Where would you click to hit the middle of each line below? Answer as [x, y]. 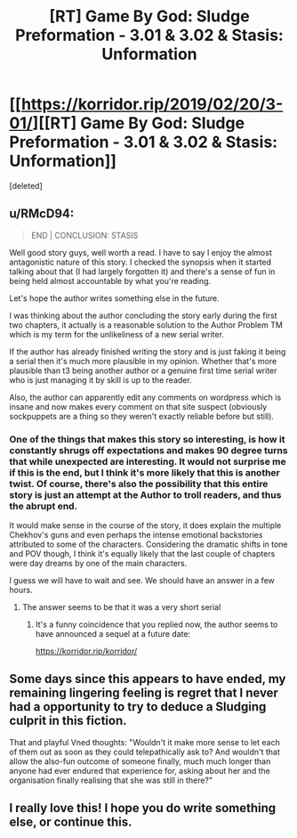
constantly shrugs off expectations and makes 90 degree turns [148, 450]
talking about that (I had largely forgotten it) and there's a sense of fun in [142, 271]
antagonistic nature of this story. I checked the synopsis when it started [140, 262]
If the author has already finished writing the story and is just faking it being [148, 351]
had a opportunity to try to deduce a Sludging [138, 707]
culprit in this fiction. [68, 721]
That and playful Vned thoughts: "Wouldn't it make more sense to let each [144, 742]
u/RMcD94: [42, 214]
